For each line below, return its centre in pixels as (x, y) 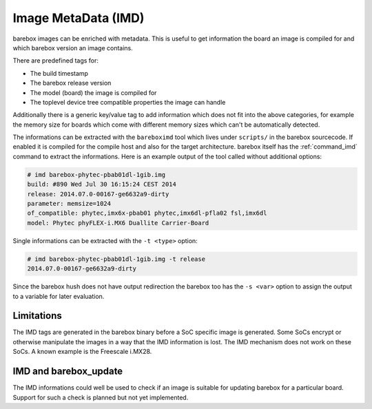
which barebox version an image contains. (73, 48)
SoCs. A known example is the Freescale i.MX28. (82, 352)
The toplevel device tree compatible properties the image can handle (128, 102)
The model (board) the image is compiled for (93, 92)
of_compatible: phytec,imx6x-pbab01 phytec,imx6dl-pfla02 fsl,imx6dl (147, 213)
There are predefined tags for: (56, 61)
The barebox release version (71, 83)
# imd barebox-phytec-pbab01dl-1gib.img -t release (116, 259)
